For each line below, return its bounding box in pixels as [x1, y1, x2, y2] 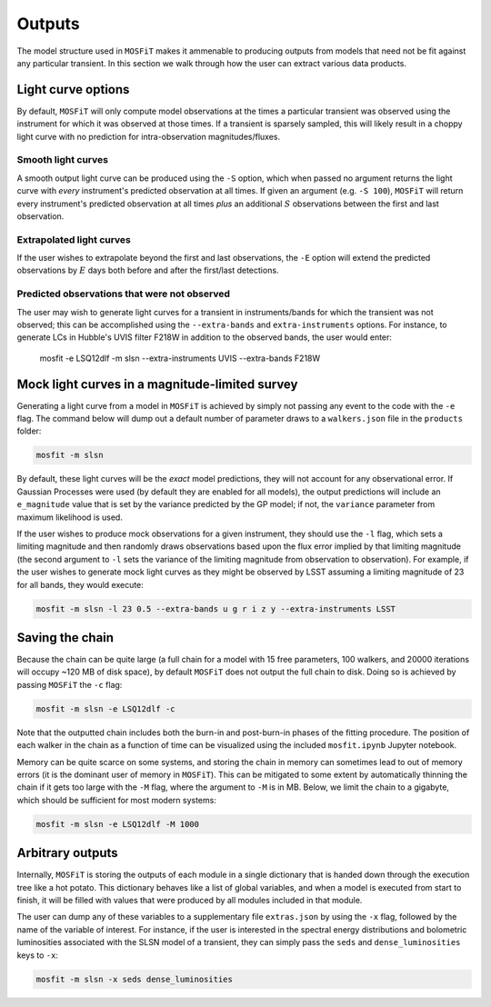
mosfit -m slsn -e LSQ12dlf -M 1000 [35, 819, 200, 829]
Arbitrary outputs [16, 845, 118, 861]
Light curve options [16, 82, 130, 97]
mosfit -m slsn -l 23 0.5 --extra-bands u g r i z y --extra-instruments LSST [35, 603, 396, 613]
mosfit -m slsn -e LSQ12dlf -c [35, 703, 176, 713]
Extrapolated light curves [16, 233, 132, 245]
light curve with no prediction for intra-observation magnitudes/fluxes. [16, 131, 281, 142]
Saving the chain [16, 630, 114, 645]
